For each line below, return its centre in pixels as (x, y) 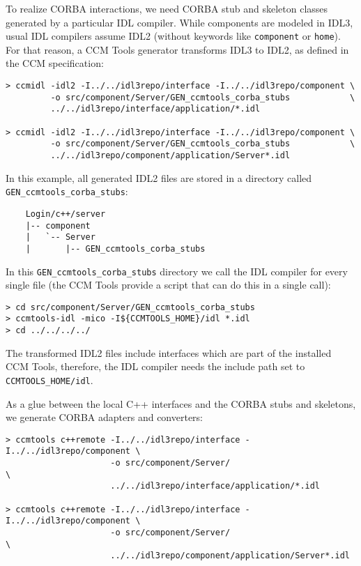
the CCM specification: (55, 63)
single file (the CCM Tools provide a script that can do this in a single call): (168, 285)
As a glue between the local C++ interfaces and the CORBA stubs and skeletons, (181, 403)
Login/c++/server (66, 214)
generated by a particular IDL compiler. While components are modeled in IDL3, (179, 22)
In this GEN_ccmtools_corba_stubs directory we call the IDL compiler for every (177, 271)
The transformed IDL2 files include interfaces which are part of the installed (169, 352)
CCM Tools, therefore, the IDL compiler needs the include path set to (155, 366)
